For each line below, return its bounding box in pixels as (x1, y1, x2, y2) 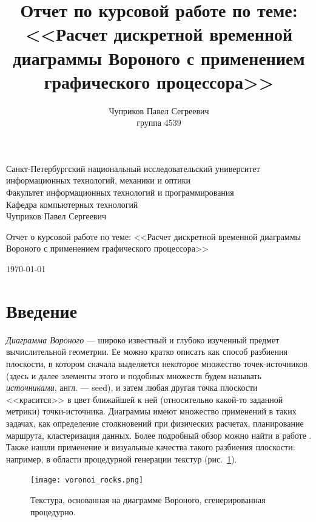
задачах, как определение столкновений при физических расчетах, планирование (6, 416, 304, 429)
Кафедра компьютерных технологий (6, 197, 138, 210)
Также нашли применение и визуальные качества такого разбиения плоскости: (6, 441, 295, 453)
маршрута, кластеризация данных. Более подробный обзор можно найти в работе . (6, 428, 312, 441)
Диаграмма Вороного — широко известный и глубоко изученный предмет (6, 333, 280, 346)
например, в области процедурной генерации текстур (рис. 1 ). (6, 452, 237, 465)
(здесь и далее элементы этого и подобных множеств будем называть (6, 369, 261, 382)
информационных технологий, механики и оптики (6, 174, 190, 187)
